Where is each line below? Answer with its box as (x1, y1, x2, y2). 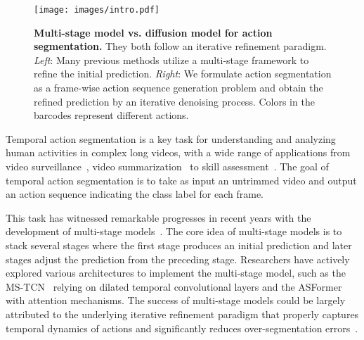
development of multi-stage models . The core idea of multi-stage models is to (6, 224, 342, 239)
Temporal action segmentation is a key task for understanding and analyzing (6, 131, 336, 146)
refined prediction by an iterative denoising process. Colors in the (34, 94, 315, 108)
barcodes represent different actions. (34, 108, 189, 122)
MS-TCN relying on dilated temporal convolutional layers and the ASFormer (6, 279, 342, 294)
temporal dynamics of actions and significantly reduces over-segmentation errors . (6, 320, 358, 335)
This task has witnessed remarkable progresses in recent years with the (6, 210, 311, 225)
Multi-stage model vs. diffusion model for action (34, 25, 273, 39)
